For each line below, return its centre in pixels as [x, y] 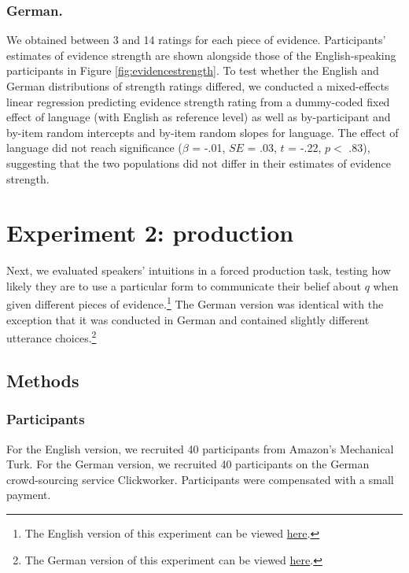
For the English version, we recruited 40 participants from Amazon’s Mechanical [200, 448]
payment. [29, 495]
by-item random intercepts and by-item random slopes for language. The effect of [203, 132]
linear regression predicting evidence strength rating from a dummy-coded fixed [198, 101]
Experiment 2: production [150, 233]
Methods [43, 380]
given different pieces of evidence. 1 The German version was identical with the [195, 303]
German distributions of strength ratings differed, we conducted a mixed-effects [198, 86]
